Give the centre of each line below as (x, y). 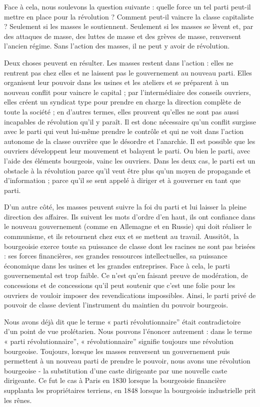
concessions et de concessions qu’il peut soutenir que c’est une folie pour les (120, 285)
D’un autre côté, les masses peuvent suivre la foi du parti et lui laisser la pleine (125, 207)
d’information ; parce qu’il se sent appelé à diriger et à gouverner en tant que (122, 180)
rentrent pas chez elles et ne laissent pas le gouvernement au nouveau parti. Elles (128, 72)
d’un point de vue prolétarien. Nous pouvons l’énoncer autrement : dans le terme (128, 331)
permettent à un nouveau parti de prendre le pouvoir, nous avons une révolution (127, 361)
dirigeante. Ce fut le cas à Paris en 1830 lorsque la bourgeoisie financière (115, 380)
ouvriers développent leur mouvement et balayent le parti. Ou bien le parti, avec (127, 151)
